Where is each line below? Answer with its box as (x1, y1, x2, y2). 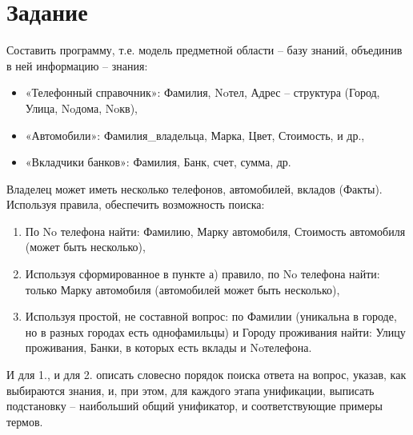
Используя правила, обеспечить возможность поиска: (6, 196, 265, 213)
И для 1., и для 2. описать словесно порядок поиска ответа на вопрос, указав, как (6, 366, 407, 383)
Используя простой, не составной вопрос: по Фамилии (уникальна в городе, (25, 308, 397, 325)
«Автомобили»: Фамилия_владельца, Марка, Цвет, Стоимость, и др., (25, 126, 365, 143)
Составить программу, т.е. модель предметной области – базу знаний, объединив (6, 42, 403, 58)
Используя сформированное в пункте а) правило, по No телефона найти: (25, 265, 380, 282)
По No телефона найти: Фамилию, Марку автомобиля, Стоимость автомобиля (25, 222, 406, 239)
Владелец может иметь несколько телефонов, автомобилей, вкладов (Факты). (6, 180, 383, 197)
